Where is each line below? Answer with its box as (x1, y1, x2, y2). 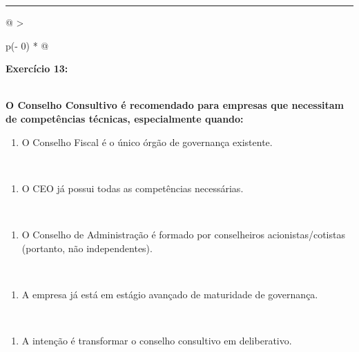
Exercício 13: (6, 61, 68, 76)
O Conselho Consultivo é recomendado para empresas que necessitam (6, 98, 345, 112)
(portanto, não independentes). (21, 240, 153, 255)
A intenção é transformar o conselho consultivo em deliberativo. (21, 333, 292, 347)
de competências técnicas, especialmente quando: (6, 111, 244, 125)
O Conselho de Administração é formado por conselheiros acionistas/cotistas (21, 227, 345, 241)
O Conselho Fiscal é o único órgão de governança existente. (21, 134, 273, 149)
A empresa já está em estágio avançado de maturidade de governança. (21, 287, 318, 301)
